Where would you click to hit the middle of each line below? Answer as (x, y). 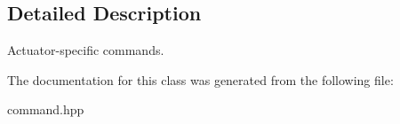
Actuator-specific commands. (86, 50)
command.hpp (46, 109)
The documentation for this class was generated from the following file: (200, 79)
